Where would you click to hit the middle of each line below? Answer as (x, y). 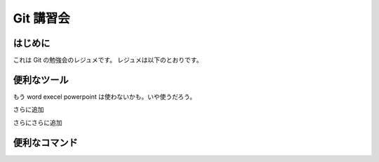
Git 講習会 (41, 18)
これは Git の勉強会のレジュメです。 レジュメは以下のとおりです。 (108, 60)
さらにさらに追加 (38, 122)
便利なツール (41, 80)
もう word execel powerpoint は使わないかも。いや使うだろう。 (105, 96)
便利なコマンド (45, 143)
